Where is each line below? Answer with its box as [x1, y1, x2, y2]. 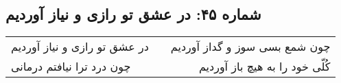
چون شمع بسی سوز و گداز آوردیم [170, 38, 331, 55]
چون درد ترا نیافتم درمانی [11, 58, 131, 75]
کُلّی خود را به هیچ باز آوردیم [198, 58, 331, 75]
